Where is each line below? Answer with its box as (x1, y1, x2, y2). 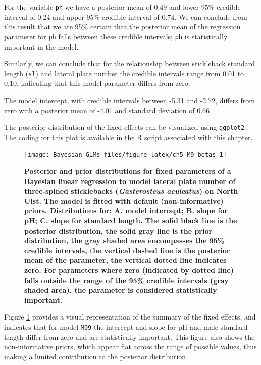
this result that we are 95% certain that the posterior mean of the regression (4, 21, 241, 32)
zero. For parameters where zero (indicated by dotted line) (24, 264, 234, 275)
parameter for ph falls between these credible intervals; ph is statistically (4, 31, 228, 41)
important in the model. (4, 41, 79, 52)
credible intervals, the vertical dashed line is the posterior (24, 245, 230, 255)
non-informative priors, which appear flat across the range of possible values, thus (4, 341, 257, 352)
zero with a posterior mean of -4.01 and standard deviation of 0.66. (4, 105, 212, 115)
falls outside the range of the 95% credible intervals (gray (24, 275, 229, 285)
